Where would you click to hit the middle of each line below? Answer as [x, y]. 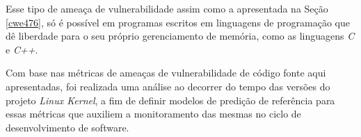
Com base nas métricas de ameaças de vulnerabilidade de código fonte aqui [166, 73]
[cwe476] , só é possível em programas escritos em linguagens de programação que [178, 22]
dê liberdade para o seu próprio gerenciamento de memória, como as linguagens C [180, 36]
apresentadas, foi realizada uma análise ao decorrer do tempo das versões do [168, 86]
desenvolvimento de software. [67, 127]
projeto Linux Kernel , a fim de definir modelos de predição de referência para [170, 100]
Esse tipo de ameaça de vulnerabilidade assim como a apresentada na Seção [167, 8]
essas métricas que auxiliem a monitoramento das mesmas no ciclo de [153, 114]
